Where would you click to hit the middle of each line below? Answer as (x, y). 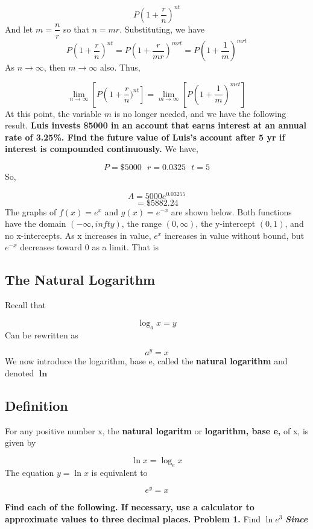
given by (21, 442)
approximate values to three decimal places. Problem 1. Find (133, 518)
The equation (30, 472)
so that (76, 29)
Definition (36, 405)
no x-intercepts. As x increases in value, (78, 235)
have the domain (36, 223)
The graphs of (31, 211)
